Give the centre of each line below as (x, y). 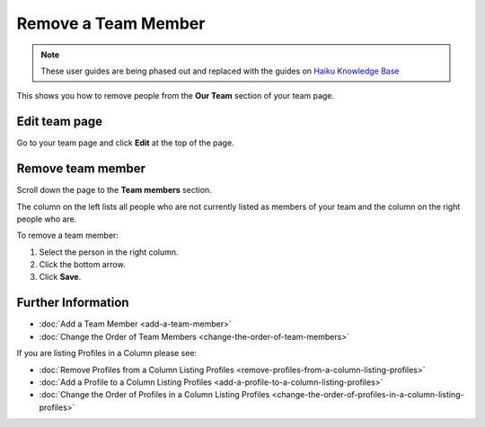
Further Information (73, 303)
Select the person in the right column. (109, 252)
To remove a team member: (67, 235)
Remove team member (81, 169)
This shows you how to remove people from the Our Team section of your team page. (176, 96)
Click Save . (60, 277)
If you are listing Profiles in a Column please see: (107, 353)
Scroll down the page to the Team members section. (115, 190)
